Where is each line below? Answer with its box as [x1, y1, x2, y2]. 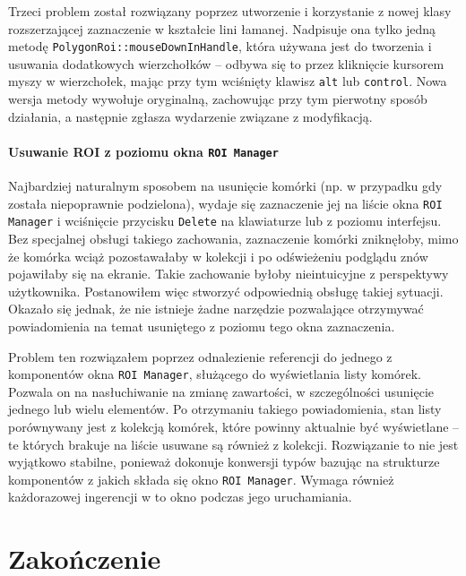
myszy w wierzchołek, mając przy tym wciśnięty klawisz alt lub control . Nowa [8, 72, 447, 90]
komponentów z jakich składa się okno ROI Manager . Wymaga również [8, 469, 394, 488]
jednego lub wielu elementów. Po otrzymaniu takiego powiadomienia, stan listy [8, 400, 442, 418]
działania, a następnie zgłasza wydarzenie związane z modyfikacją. [8, 107, 373, 125]
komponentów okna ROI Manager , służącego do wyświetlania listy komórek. [8, 365, 421, 383]
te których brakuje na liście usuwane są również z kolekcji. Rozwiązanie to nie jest [8, 434, 459, 453]
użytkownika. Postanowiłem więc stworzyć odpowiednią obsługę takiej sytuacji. [8, 281, 444, 300]
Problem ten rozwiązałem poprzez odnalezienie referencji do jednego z [8, 347, 393, 365]
